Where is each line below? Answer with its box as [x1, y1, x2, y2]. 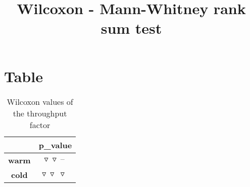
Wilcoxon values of [7, 95, 73, 107]
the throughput [13, 107, 67, 119]
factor [29, 118, 51, 131]
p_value [38, 139, 72, 151]
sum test [101, 18, 162, 38]
